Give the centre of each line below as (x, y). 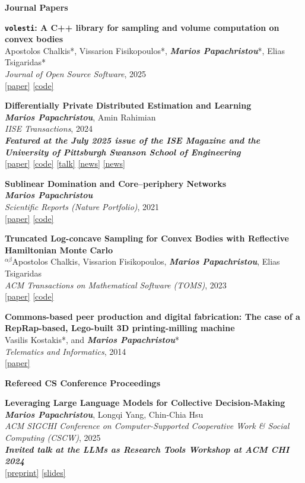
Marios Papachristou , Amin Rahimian (80, 117)
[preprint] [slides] (35, 472)
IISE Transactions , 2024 (49, 128)
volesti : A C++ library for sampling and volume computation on (142, 27)
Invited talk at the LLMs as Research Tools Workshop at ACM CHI (147, 449)
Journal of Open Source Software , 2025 (76, 74)
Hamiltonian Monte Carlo (59, 250)
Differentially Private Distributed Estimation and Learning (128, 105)
